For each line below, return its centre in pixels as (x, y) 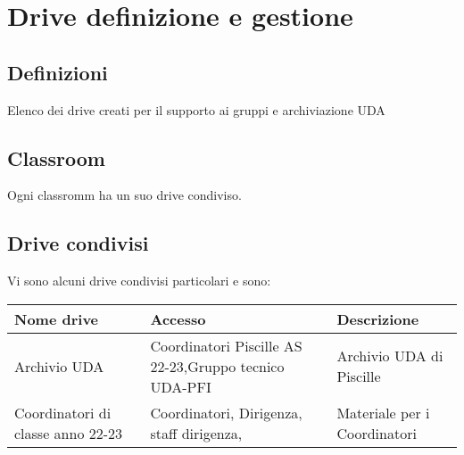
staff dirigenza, (196, 433)
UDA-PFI (181, 386)
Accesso (178, 318)
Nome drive (57, 318)
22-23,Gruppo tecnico (217, 366)
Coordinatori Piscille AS (226, 345)
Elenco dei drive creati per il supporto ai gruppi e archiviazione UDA (196, 109)
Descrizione (378, 318)
